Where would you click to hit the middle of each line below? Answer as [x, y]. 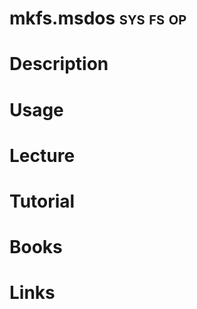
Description [59, 64]
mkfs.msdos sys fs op [98, 18]
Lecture [42, 155]
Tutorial [42, 201]
